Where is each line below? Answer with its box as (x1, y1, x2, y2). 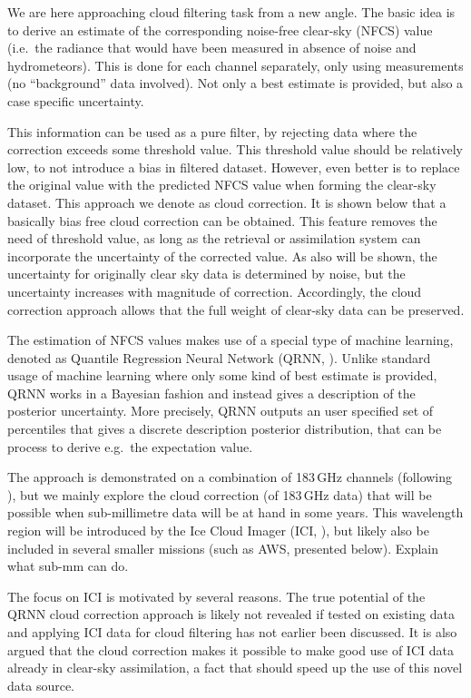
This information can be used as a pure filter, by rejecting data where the (7, 122, 417, 141)
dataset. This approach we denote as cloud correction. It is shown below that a (7, 192, 446, 211)
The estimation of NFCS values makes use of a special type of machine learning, (7, 330, 454, 349)
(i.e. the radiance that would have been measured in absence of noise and (7, 38, 417, 57)
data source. (7, 675, 75, 694)
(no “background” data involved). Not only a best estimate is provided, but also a (7, 74, 464, 93)
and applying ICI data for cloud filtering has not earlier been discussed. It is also (7, 623, 457, 641)
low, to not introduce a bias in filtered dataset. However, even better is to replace (7, 157, 460, 176)
